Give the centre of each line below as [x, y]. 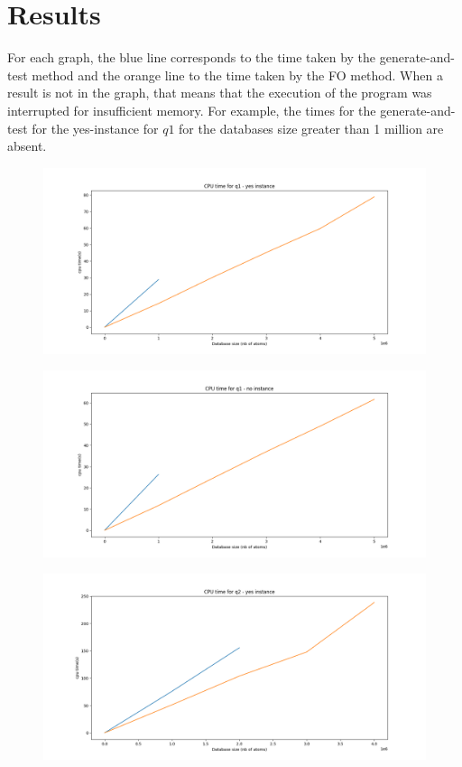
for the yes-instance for [95, 128]
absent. [27, 146]
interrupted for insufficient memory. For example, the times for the [192, 110]
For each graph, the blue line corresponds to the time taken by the [192, 57]
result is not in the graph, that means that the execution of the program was [220, 93]
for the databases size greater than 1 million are [311, 128]
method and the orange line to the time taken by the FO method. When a [237, 75]
